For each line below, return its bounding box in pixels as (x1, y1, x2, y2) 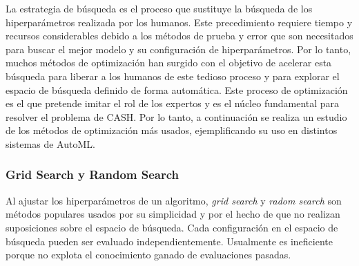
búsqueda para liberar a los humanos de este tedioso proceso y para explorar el (6, 68, 340, 83)
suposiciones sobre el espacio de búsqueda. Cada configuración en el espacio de (6, 220, 338, 234)
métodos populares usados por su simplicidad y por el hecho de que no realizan (6, 207, 340, 221)
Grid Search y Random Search (6, 166, 179, 183)
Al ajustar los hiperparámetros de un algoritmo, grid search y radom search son (6, 193, 342, 207)
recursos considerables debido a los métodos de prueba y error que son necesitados (6, 28, 353, 43)
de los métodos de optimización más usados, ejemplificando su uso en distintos (6, 123, 338, 137)
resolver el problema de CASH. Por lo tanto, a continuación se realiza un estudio (6, 109, 347, 124)
